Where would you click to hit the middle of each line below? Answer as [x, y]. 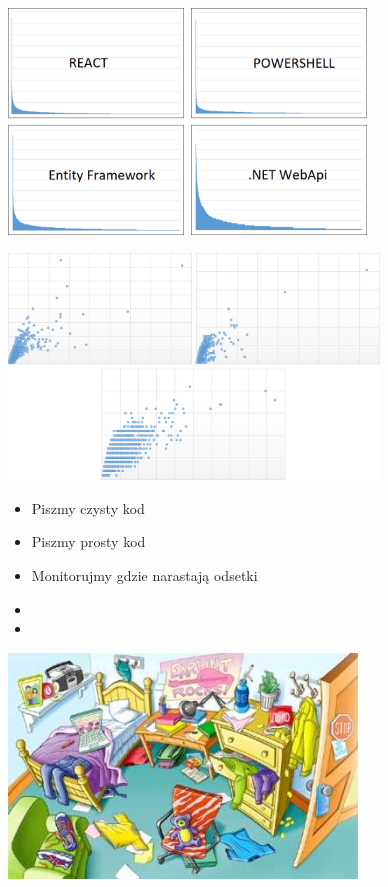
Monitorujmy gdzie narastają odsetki [144, 574]
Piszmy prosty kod [88, 541]
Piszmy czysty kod [88, 507]
